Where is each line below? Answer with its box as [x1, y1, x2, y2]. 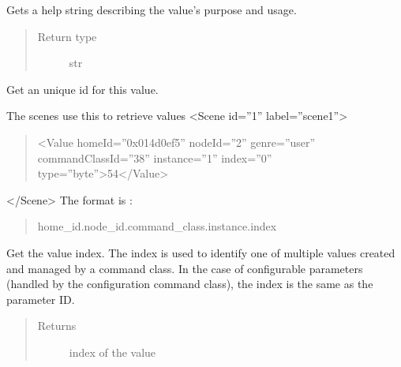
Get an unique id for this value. [6, 81, 159, 97]
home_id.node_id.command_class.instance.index [37, 218, 277, 234]
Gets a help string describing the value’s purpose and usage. [6, 2, 297, 17]
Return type [37, 28, 97, 44]
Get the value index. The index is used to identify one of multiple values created [6, 244, 395, 260]
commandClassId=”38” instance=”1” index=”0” [37, 149, 272, 166]
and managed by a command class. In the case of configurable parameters [6, 260, 363, 276]
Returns [37, 317, 77, 334]
